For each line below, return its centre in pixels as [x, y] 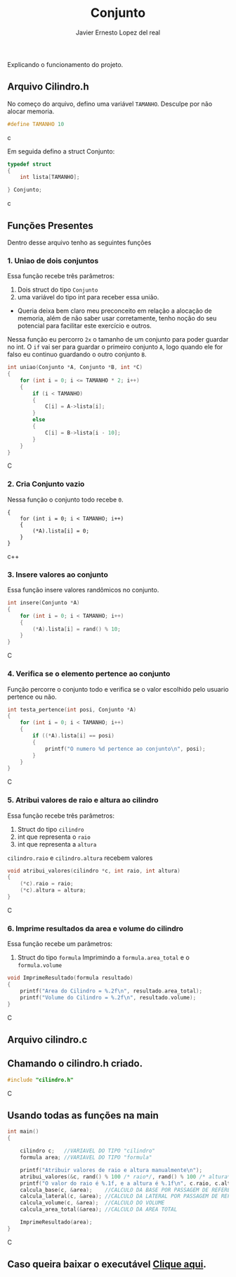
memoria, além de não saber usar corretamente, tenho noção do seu [117, 318]
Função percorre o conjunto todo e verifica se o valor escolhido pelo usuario [118, 689]
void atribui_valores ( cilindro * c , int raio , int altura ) [94, 871]
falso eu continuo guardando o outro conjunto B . [77, 354]
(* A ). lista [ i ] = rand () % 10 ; [77, 629]
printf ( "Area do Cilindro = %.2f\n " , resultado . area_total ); [111, 991]
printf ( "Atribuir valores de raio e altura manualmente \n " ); [111, 1170]
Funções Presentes [50, 226]
